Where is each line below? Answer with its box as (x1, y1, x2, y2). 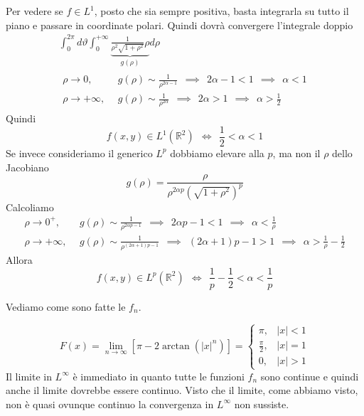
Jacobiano (6, 159, 49, 174)
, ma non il (272, 145, 321, 160)
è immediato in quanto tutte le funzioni (73, 368, 245, 383)
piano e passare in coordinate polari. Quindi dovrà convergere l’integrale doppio (6, 17, 353, 32)
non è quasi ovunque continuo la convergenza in (6, 396, 214, 411)
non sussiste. (234, 396, 289, 411)
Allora (6, 252, 33, 267)
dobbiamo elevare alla (170, 145, 264, 160)
